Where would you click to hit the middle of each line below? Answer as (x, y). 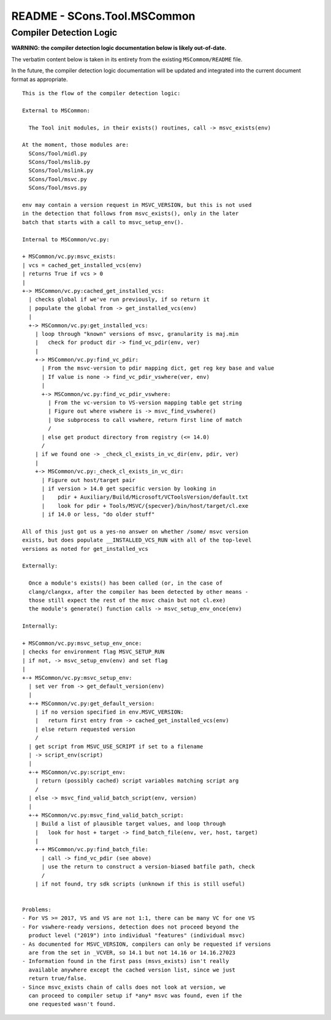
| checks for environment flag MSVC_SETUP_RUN (93, 652)
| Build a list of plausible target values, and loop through (130, 824)
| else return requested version (85, 729)
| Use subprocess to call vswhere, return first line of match (145, 420)
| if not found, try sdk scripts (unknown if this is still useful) (140, 884)
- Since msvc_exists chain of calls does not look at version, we (124, 987)
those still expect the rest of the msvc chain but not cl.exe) (127, 600)
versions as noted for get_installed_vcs (85, 549)
